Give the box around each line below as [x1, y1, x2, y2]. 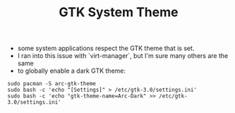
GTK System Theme [59, 4, 179, 20]
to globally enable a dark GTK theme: [17, 66, 126, 75]
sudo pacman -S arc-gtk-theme [7, 81, 97, 88]
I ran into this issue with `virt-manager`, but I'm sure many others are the [17, 52, 229, 60]
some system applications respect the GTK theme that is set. [17, 44, 195, 53]
